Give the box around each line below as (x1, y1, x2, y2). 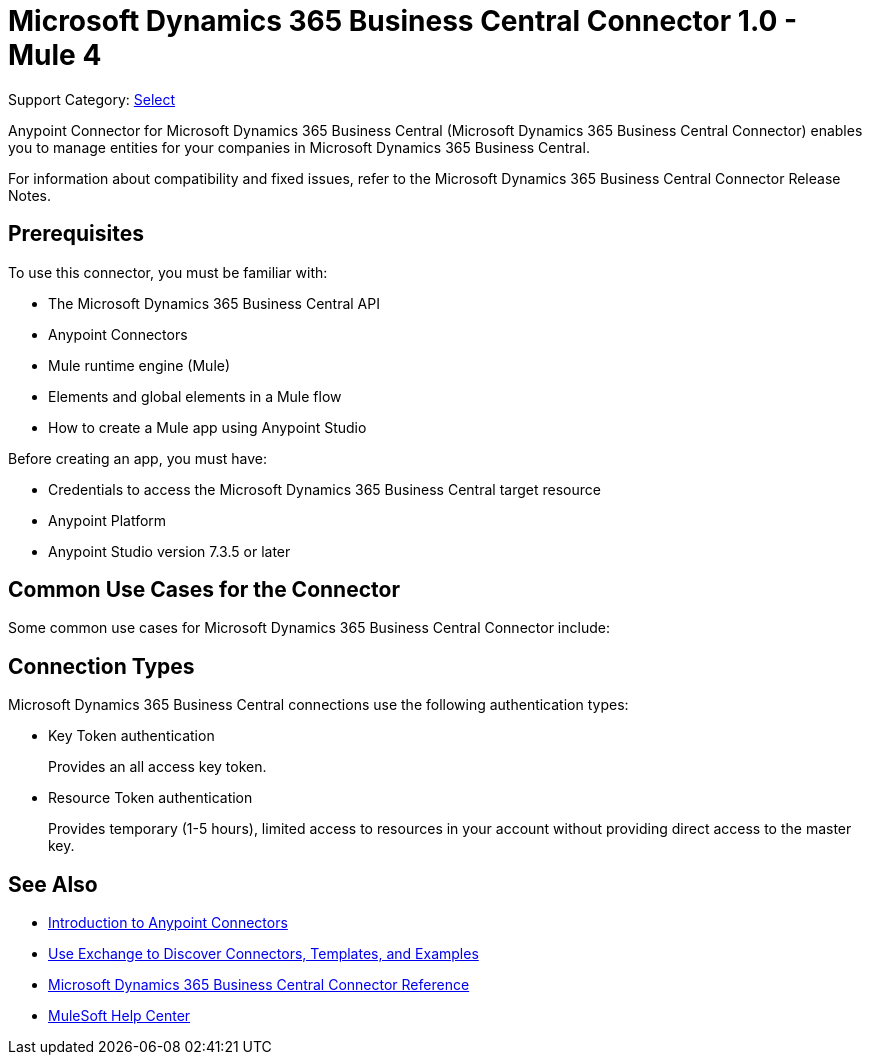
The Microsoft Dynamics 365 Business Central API (48, 294, 380, 312)
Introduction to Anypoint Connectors (48, 914, 288, 932)
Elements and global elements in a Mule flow (48, 387, 342, 405)
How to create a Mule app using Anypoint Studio (48, 418, 367, 436)
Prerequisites (8, 221, 144, 247)
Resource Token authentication (48, 789, 253, 807)
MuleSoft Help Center (48, 1007, 191, 1025)
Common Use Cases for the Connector (8, 577, 400, 603)
